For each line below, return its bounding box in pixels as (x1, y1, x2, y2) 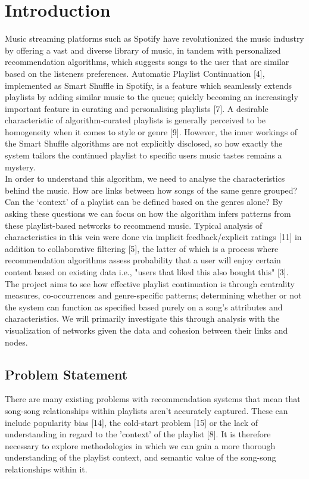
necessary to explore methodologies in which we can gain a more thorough (5, 439, 276, 452)
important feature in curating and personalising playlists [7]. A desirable (5, 102, 269, 114)
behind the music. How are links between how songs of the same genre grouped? (5, 183, 298, 196)
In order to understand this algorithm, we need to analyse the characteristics (5, 172, 285, 185)
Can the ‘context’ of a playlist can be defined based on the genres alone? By (5, 195, 283, 208)
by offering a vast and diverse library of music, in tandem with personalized (5, 43, 281, 56)
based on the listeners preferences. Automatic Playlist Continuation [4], (5, 67, 265, 79)
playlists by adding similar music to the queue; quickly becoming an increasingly (5, 91, 298, 103)
